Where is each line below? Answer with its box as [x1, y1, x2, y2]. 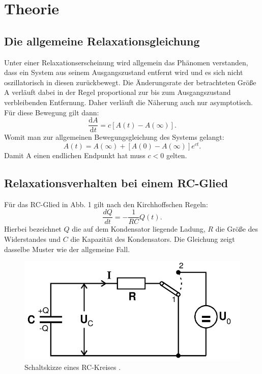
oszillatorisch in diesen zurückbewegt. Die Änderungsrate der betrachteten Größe [4, 77, 256, 87]
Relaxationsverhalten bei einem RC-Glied [4, 174, 228, 190]
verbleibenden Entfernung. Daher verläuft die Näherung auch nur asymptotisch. [4, 96, 253, 107]
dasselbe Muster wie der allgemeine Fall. [4, 243, 130, 254]
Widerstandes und [4, 233, 61, 244]
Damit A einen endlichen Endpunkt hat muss [4, 149, 145, 160]
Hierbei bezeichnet [4, 223, 62, 234]
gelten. [166, 149, 187, 160]
